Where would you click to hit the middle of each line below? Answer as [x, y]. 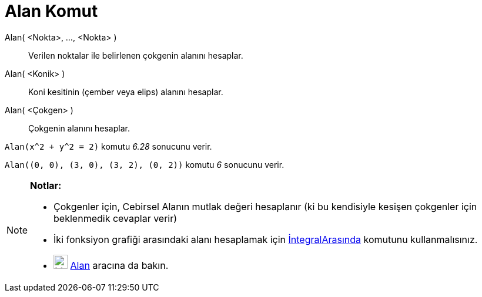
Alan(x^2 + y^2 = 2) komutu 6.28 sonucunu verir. [108, 146]
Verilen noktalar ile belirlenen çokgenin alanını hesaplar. [136, 55]
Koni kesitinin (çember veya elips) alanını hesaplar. [126, 92]
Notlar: [46, 185]
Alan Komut [51, 11]
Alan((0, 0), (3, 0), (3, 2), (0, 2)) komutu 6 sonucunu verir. [145, 164]
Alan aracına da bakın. [119, 265]
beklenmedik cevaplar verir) [116, 218]
